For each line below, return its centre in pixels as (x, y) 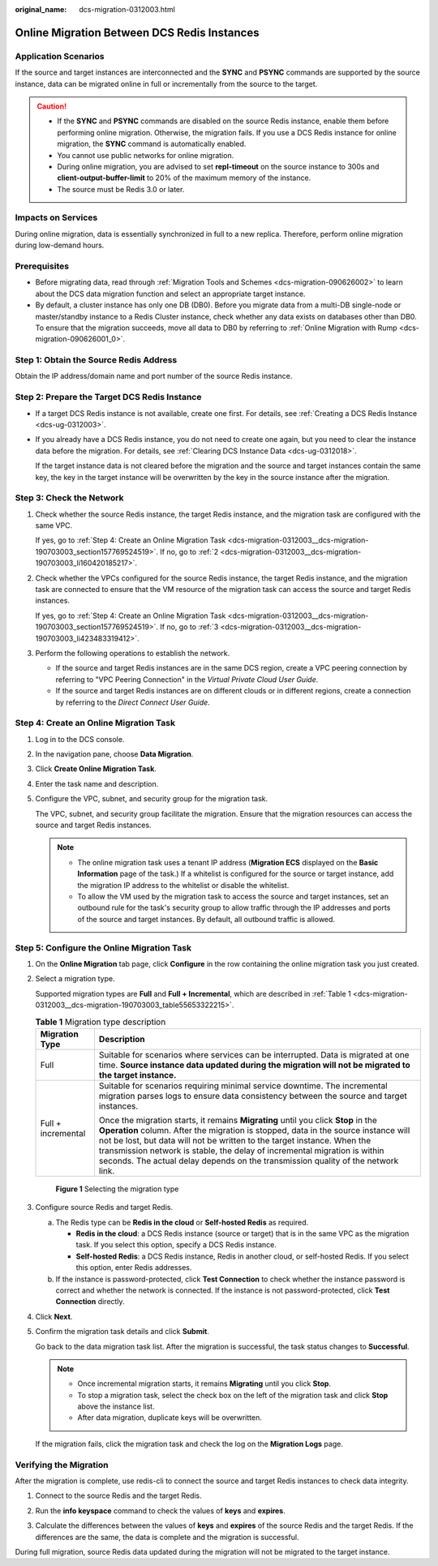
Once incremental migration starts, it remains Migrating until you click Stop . (204, 1384)
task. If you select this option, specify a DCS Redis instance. (176, 1245)
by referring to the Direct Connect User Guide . (133, 702)
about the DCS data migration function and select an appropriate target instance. (170, 294)
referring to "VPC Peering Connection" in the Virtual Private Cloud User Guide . (187, 679)
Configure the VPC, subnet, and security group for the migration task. (152, 799)
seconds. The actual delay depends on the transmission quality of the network (249, 1161)
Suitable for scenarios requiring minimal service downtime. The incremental (243, 1085)
